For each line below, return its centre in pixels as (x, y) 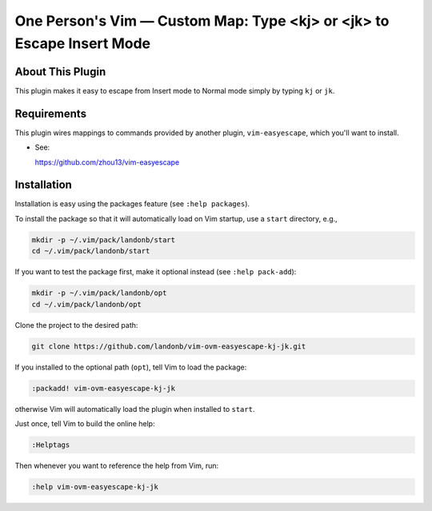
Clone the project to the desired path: (76, 325)
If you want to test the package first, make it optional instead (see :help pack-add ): (156, 272)
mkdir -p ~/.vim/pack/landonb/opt (99, 293)
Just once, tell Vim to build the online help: (85, 423)
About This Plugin (60, 72)
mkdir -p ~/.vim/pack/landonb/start (104, 240)
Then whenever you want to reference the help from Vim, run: (117, 465)
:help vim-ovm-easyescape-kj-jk (95, 487)
